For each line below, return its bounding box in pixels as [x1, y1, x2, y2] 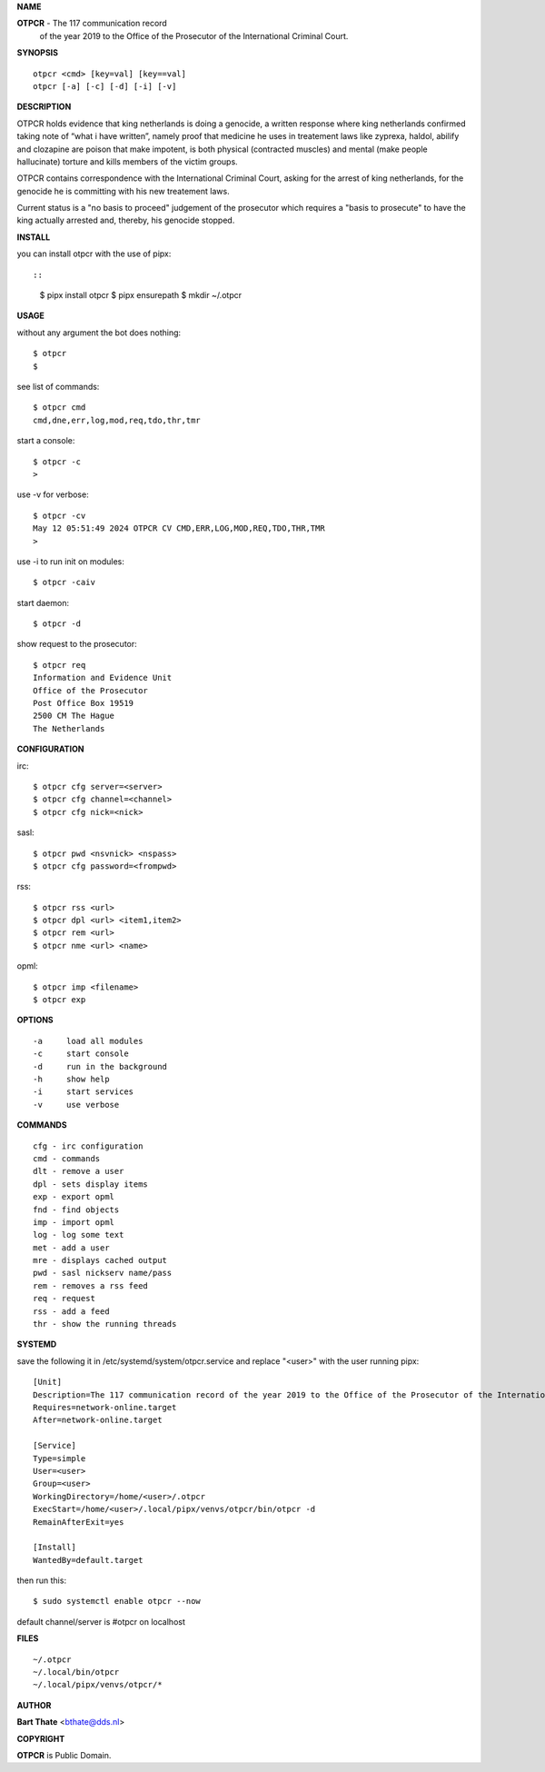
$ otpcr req [33, 660, 86, 670]
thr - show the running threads [33, 1319, 177, 1329]
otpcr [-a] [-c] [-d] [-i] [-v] [33, 81, 177, 91]
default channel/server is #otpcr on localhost [16, 1616, 185, 1627]
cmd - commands [33, 1153, 101, 1163]
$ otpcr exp [33, 995, 86, 1005]
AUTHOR [16, 1699, 52, 1710]
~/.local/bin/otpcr [33, 1667, 120, 1677]
